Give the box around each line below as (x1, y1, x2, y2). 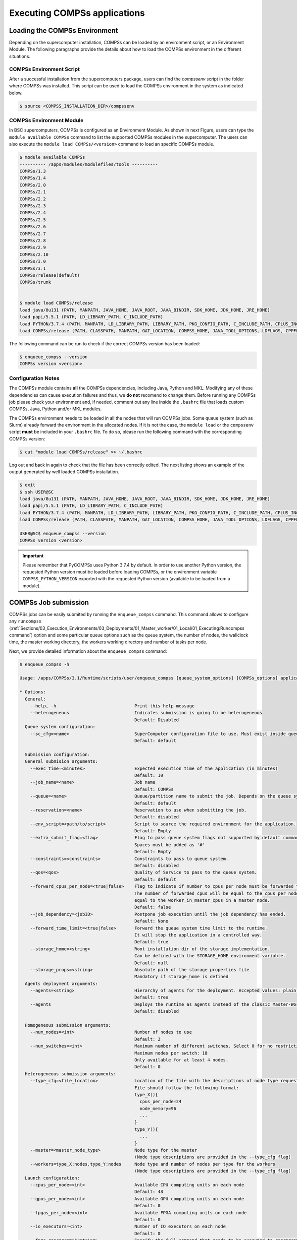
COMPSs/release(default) (19, 272, 80, 278)
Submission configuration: (25, 751, 91, 757)
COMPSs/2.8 (19, 238, 46, 243)
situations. (9, 53, 31, 59)
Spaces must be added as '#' (134, 842, 205, 848)
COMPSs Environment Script (9, 65, 80, 72)
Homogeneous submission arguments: (25, 1022, 111, 1028)
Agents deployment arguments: (25, 981, 99, 987)
